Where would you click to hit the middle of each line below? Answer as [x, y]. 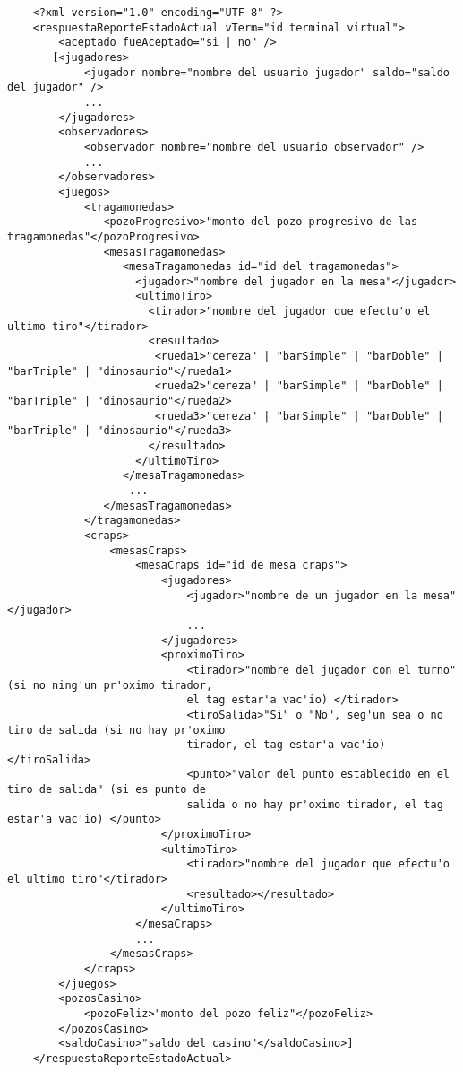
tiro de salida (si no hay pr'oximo [116, 730]
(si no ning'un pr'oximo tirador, [110, 685]
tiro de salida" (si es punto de [107, 790]
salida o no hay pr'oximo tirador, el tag [315, 804]
